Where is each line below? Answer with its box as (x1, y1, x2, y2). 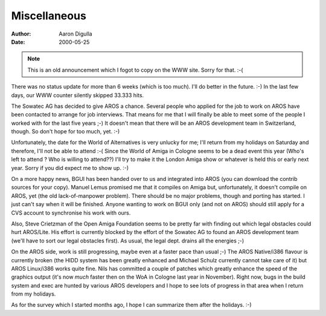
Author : (11, 30, 31, 37)
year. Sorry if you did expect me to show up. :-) (11, 164, 129, 171)
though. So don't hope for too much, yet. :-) (11, 128, 120, 135)
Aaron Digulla (59, 30, 93, 37)
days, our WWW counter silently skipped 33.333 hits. (11, 91, 144, 99)
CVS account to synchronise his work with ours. (11, 209, 131, 216)
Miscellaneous (11, 9, 87, 22)
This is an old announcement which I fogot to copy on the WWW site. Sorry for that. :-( (27, 66, 244, 74)
